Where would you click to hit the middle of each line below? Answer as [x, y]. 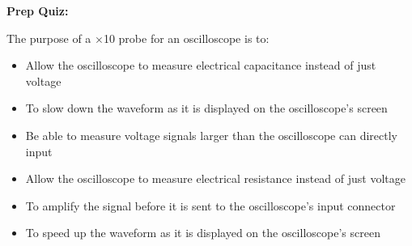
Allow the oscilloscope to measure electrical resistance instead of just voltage [215, 178]
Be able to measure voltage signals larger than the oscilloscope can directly [211, 135]
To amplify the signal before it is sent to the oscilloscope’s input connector [210, 205]
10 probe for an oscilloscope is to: [186, 38]
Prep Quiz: [38, 11]
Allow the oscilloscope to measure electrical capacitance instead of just [201, 65]
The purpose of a [49, 38]
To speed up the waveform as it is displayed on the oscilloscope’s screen [203, 233]
